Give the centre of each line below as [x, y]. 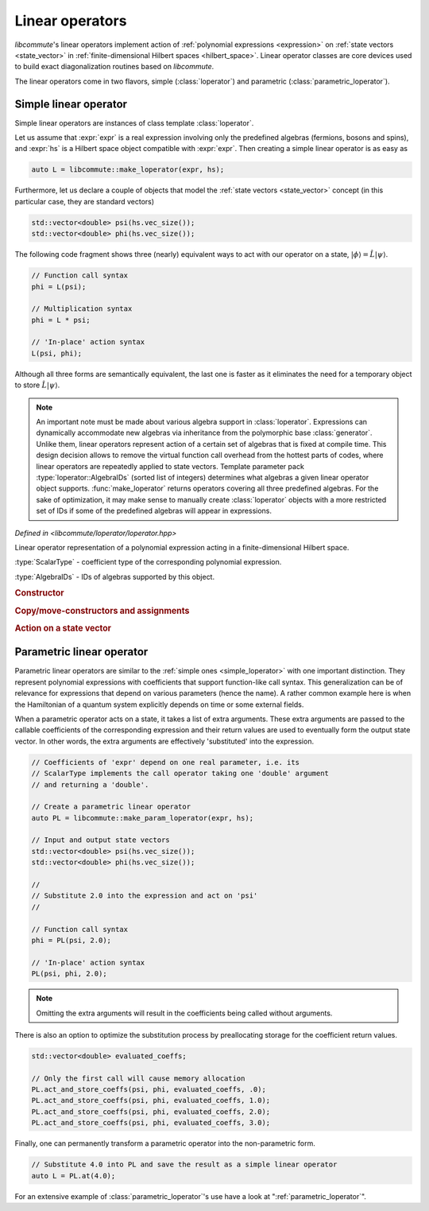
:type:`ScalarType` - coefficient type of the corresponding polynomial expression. [148, 562]
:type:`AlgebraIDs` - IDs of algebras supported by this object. [114, 576]
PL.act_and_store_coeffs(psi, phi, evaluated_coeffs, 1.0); [151, 1100]
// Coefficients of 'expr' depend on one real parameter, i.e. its [166, 762]
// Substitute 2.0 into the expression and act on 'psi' [145, 896]
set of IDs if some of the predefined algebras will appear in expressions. [154, 511]
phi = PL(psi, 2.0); [71, 940]
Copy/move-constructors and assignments [102, 611]
